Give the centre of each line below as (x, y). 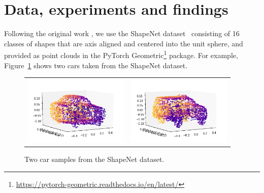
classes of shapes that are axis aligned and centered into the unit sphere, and (124, 43)
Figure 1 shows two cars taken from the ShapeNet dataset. (96, 65)
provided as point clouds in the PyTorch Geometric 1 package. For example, (121, 54)
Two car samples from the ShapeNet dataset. (94, 159)
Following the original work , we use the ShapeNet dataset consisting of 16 (122, 33)
